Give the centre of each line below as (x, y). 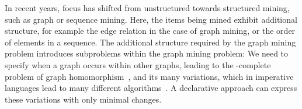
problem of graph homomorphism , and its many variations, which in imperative (149, 76)
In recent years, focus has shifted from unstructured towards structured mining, (147, 8)
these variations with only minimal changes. (83, 99)
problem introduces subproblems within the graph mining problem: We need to (147, 53)
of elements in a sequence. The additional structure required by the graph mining (150, 42)
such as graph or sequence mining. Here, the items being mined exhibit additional (151, 19)
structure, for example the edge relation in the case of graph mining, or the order (150, 31)
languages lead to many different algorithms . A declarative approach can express (151, 88)
